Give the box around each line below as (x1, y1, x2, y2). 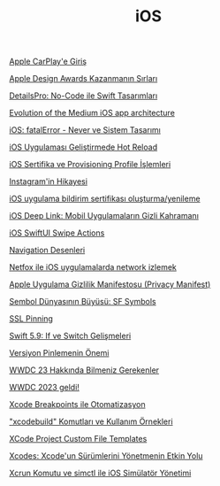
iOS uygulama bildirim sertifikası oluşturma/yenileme (9, 193, 201, 204)
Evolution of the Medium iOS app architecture (9, 108, 175, 119)
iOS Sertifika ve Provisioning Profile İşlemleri (9, 159, 171, 170)
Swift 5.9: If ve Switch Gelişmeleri (9, 330, 132, 342)
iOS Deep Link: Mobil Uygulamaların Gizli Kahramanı (9, 211, 199, 221)
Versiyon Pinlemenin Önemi (9, 348, 110, 359)
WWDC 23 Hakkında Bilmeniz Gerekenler (9, 365, 160, 375)
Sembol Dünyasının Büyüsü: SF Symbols (9, 297, 156, 307)
